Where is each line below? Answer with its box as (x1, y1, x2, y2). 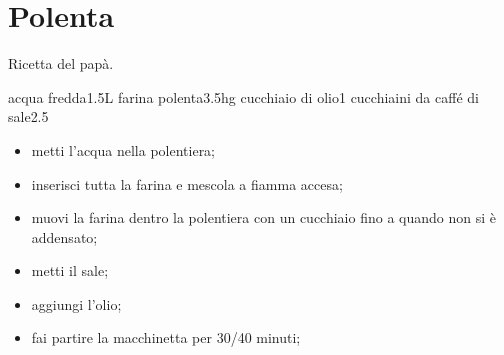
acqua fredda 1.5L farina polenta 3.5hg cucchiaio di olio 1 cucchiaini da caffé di (8, 86, 479, 107)
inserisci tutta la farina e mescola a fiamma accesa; (31, 173, 343, 194)
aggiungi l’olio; (31, 293, 122, 314)
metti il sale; (31, 260, 109, 281)
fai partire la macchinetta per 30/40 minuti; (31, 327, 301, 348)
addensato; (31, 226, 98, 247)
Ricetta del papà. (8, 53, 114, 74)
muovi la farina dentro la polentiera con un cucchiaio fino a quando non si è (31, 207, 496, 228)
